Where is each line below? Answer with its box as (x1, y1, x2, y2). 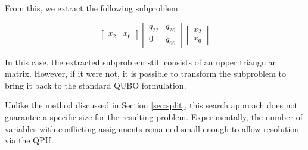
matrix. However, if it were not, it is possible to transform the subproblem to (5, 67, 286, 80)
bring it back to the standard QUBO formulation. (5, 79, 186, 91)
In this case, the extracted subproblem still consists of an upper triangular (5, 55, 276, 68)
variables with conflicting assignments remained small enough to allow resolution (5, 122, 300, 135)
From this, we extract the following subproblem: (5, 2, 181, 14)
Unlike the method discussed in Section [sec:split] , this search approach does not (5, 99, 298, 111)
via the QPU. (5, 134, 54, 146)
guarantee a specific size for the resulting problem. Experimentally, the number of (5, 110, 303, 123)
